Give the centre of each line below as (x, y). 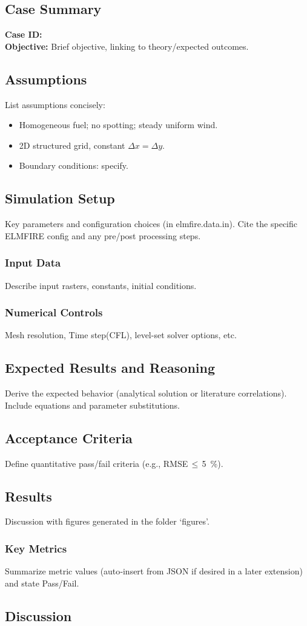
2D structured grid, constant (72, 145)
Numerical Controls (54, 312)
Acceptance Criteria (69, 437)
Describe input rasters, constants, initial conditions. (101, 285)
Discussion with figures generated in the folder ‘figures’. (107, 521)
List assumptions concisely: (55, 104)
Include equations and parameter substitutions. (92, 405)
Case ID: (24, 34)
